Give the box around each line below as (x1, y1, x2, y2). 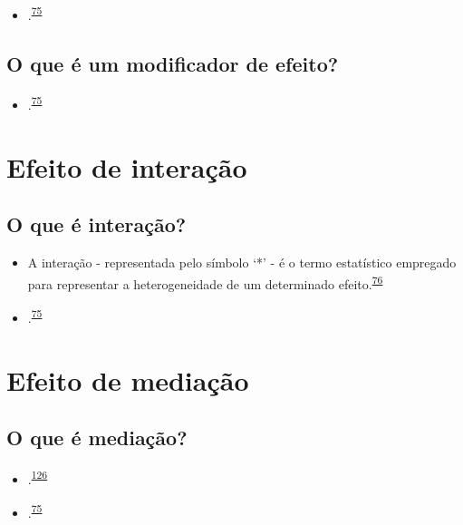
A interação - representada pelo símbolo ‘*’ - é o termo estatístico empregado (27, 253, 457, 272)
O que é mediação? (6, 423, 188, 452)
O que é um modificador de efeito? (6, 49, 339, 77)
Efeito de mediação (6, 361, 249, 398)
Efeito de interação (6, 148, 247, 185)
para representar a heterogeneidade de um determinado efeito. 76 (27, 271, 383, 293)
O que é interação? (6, 210, 187, 238)
